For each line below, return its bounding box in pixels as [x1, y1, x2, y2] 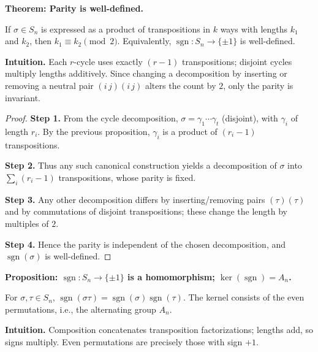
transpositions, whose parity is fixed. [58, 170, 196, 183]
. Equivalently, [117, 34, 172, 47]
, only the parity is [223, 78, 293, 91]
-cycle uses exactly [74, 55, 143, 67]
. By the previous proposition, [37, 124, 150, 137]
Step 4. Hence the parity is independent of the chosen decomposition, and [5, 237, 286, 250]
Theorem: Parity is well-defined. [5, 2, 144, 14]
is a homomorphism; [127, 270, 215, 283]
